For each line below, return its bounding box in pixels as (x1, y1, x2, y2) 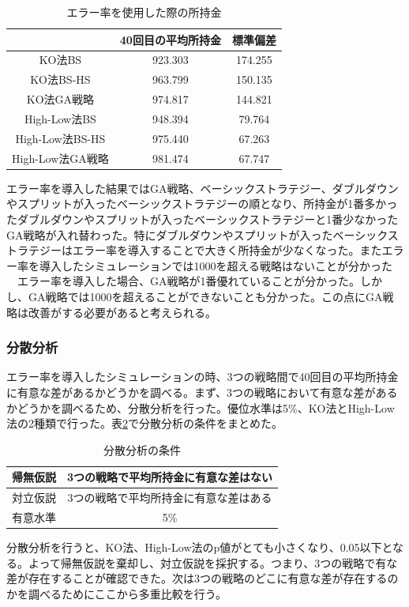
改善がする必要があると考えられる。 (28, 303, 216, 320)
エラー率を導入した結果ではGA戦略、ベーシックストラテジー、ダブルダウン (6, 179, 399, 196)
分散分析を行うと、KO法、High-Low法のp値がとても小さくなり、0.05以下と (6, 539, 393, 556)
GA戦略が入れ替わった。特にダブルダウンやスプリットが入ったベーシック (6, 226, 388, 243)
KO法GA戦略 (26, 91, 95, 107)
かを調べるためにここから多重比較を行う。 (6, 585, 227, 601)
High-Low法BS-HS (15, 130, 106, 146)
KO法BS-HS (30, 71, 91, 88)
